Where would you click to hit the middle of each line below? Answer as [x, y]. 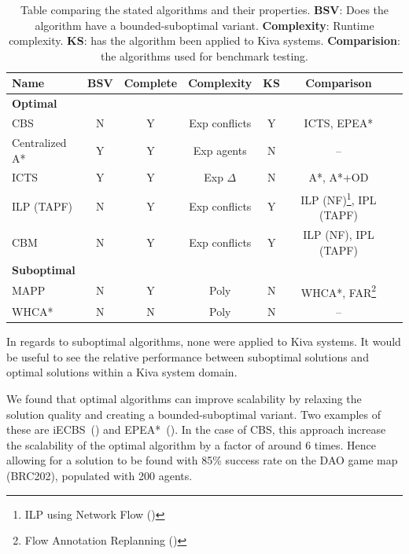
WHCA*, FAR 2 [339, 291]
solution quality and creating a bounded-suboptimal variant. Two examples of [193, 414]
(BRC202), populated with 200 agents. [99, 475]
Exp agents [220, 150]
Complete [151, 83]
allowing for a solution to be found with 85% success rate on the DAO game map [202, 460]
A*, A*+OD [339, 177]
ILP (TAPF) [42, 205]
